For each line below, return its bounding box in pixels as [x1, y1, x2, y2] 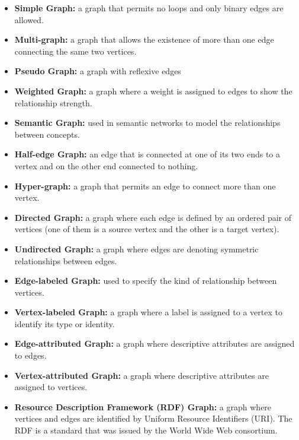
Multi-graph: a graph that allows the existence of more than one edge [14, 33, 274, 46]
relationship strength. [14, 96, 92, 109]
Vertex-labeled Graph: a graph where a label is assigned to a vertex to [14, 306, 282, 318]
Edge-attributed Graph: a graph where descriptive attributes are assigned [14, 337, 295, 350]
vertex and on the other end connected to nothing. [14, 159, 198, 172]
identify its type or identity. [14, 317, 115, 330]
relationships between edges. [14, 254, 117, 267]
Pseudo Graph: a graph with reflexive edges [14, 65, 181, 77]
